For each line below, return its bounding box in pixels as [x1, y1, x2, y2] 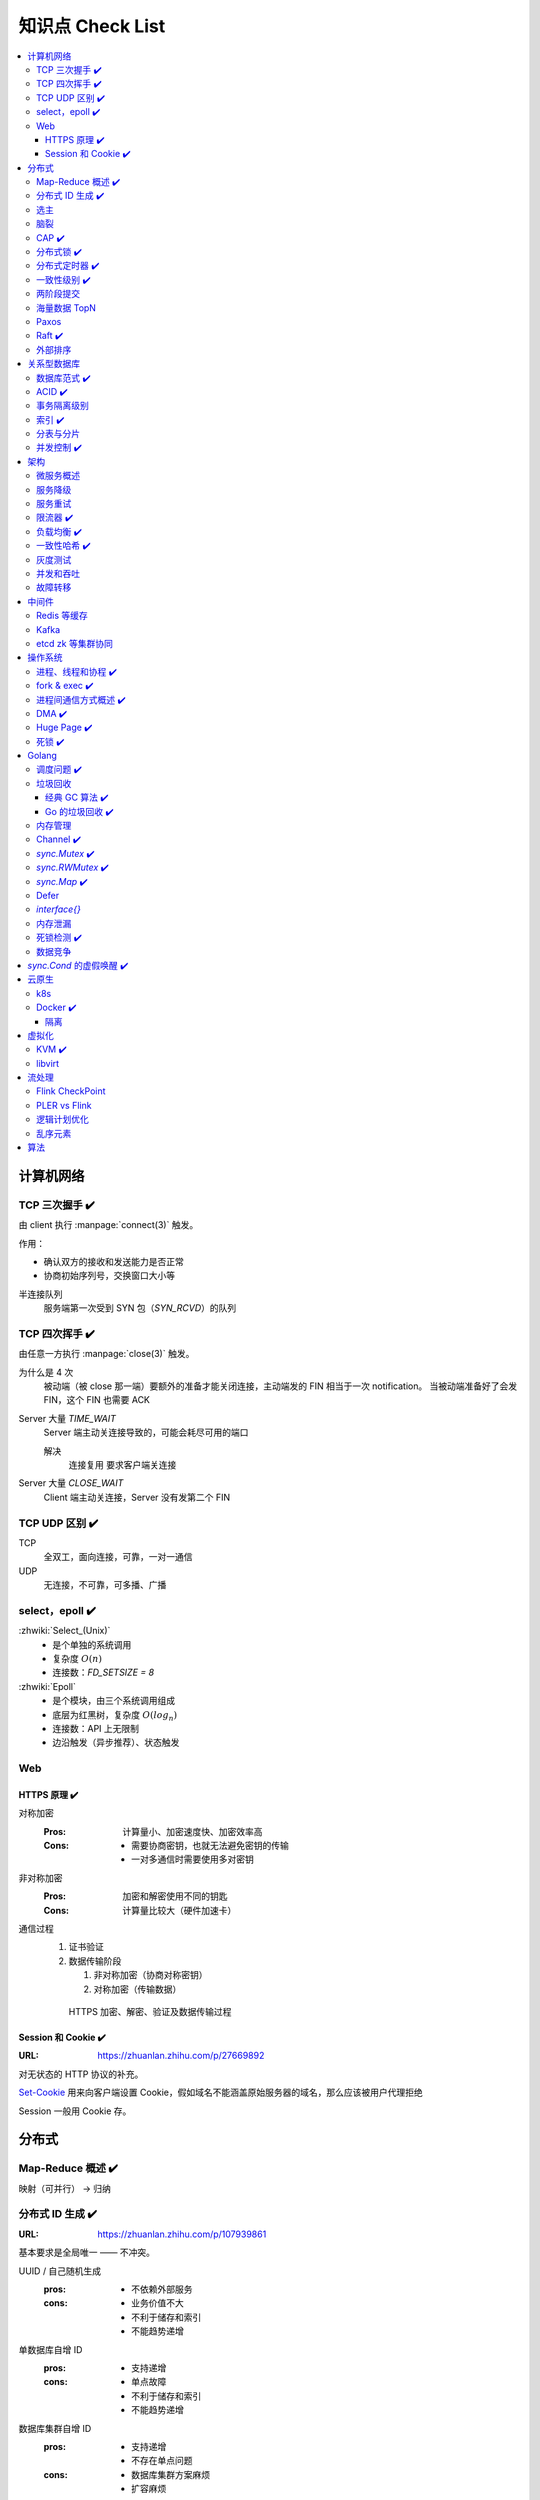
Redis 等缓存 [36, 610, 89, 622]
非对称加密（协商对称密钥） [93, 1969, 208, 1981]
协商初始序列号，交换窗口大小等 [43, 1270, 175, 1282]
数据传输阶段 [68, 1955, 122, 1967]
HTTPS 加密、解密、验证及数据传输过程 [68, 2006, 232, 2017]
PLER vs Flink [36, 1099, 92, 1111]
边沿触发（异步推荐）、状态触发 [52, 1736, 180, 1749]
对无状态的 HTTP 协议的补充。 [18, 2068, 144, 2080]
